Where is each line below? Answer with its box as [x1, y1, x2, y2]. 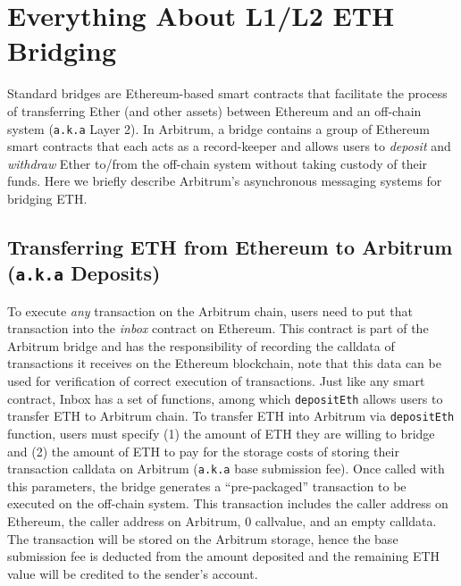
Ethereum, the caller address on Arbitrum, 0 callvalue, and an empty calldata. [7, 512, 437, 531]
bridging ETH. [7, 188, 88, 207]
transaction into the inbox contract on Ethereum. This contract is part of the [7, 319, 429, 338]
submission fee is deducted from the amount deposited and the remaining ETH [7, 547, 440, 565]
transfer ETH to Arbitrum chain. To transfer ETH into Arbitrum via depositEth [7, 406, 455, 425]
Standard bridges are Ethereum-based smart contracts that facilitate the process [7, 84, 448, 103]
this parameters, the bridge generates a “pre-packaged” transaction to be [7, 476, 407, 495]
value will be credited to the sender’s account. [7, 564, 258, 582]
